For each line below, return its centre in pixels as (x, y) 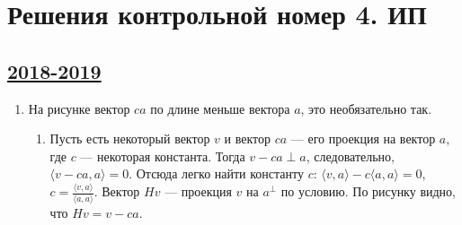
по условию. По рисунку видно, (368, 191)
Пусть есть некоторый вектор (130, 138)
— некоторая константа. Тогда (163, 156)
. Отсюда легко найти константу (216, 173)
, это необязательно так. (366, 108)
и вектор (247, 138)
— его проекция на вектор (363, 138)
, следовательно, (351, 156)
